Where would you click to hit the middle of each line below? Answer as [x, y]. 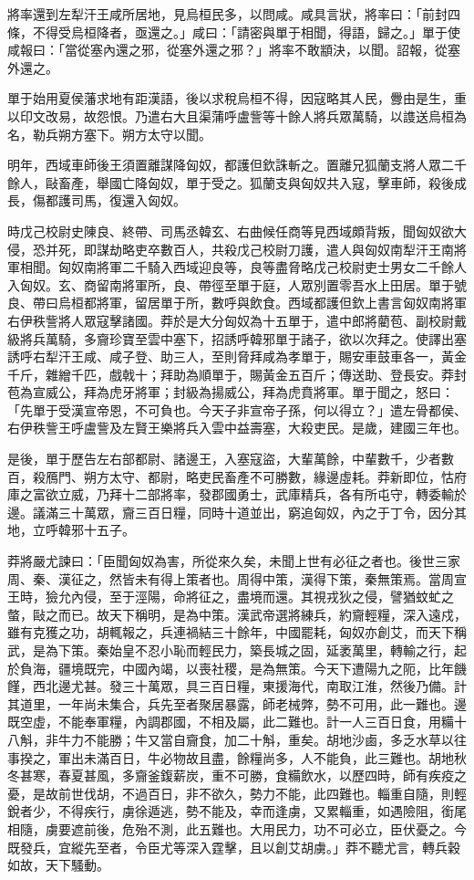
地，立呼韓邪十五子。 [71, 530]
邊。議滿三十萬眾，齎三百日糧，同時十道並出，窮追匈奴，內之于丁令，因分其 [237, 512]
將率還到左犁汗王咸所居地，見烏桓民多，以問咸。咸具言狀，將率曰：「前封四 [234, 14]
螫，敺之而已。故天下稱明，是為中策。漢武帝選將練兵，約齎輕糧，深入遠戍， [237, 614]
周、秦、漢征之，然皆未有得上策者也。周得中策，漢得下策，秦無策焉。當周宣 [237, 578]
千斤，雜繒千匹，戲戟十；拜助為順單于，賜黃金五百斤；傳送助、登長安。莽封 [237, 374]
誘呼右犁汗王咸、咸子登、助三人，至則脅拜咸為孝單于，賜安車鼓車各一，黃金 [237, 356]
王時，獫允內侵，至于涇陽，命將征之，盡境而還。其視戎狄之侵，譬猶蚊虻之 [231, 597]
